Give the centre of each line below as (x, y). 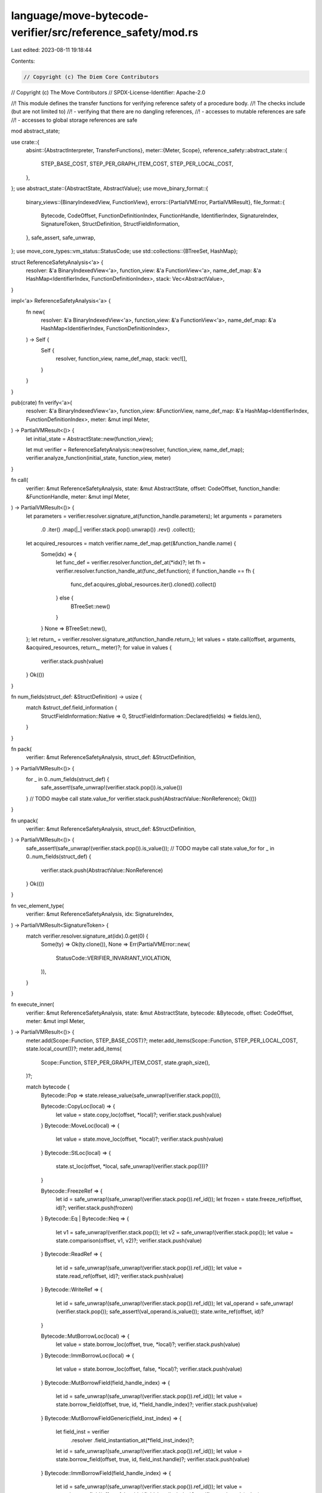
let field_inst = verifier (83, 1432)
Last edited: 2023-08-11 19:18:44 (52, 50)
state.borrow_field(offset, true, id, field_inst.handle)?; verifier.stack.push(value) (153, 1460)
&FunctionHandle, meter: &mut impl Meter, (78, 496)
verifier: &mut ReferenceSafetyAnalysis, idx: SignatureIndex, (100, 914)
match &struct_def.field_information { (72, 708)
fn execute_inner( (32, 1004)
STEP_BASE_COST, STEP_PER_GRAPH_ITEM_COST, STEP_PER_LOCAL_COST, (137, 164)
